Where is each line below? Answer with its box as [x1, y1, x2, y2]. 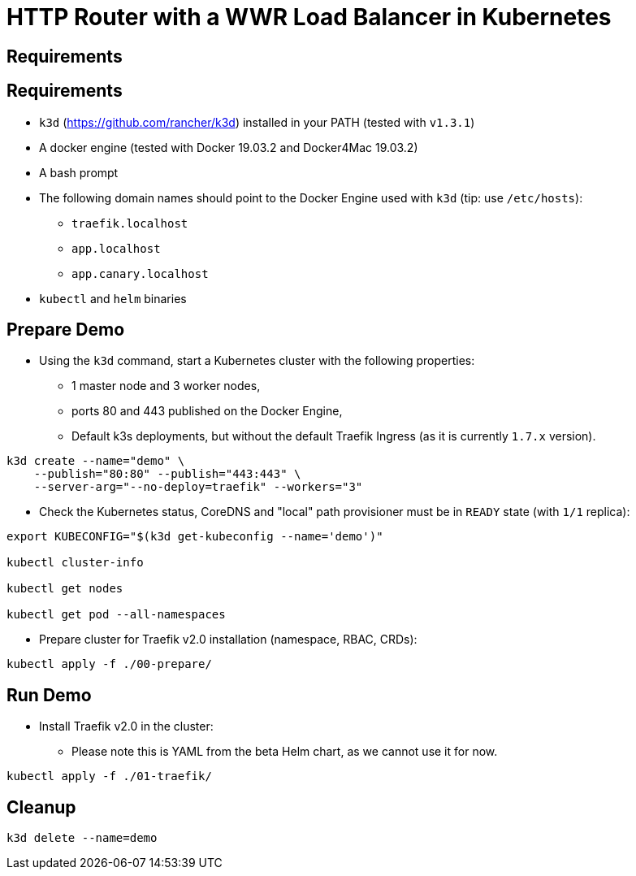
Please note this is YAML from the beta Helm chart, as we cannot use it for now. [71, 744, 498, 759]
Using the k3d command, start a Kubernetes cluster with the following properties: [39, 353, 475, 368]
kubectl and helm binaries [39, 291, 187, 306]
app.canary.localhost [71, 267, 209, 280]
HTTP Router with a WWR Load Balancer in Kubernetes [6, 3, 612, 31]
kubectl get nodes [6, 582, 123, 596]
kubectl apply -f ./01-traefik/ [6, 770, 212, 783]
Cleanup [6, 796, 76, 817]
